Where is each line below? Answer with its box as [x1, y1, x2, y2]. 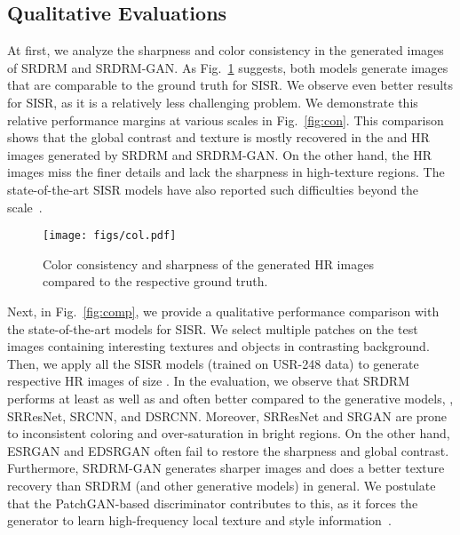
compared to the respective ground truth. [43, 272, 268, 291]
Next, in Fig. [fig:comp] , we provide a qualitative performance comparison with [7, 301, 440, 320]
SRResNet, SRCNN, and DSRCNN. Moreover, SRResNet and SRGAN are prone [7, 406, 448, 425]
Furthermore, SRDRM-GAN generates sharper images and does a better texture [7, 459, 445, 477]
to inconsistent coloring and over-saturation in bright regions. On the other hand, [7, 424, 450, 443]
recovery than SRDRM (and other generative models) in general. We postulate [7, 475, 436, 494]
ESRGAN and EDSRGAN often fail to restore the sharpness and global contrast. [7, 441, 449, 459]
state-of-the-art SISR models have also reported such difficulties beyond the [7, 180, 419, 198]
